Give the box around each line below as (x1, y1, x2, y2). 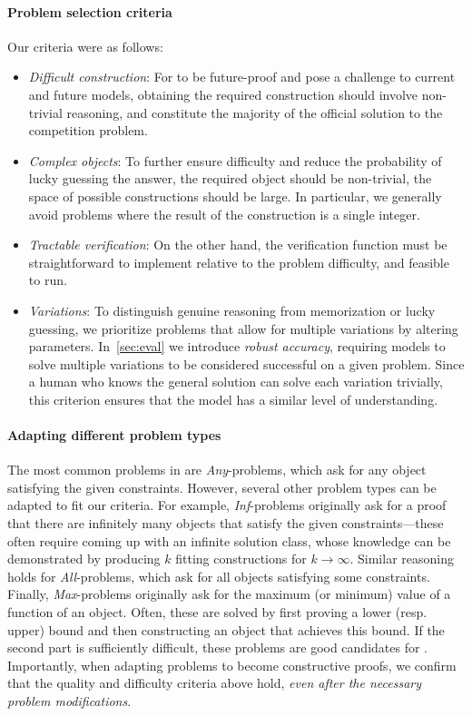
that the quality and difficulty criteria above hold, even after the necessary (7, 673, 422, 692)
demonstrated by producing (7, 549, 161, 568)
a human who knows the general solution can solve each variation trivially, (28, 372, 443, 391)
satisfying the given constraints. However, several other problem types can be (7, 477, 437, 496)
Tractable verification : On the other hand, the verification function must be (28, 235, 447, 254)
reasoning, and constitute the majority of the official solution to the (66, 103, 443, 122)
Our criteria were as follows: (7, 36, 163, 55)
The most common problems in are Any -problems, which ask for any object (7, 460, 427, 479)
